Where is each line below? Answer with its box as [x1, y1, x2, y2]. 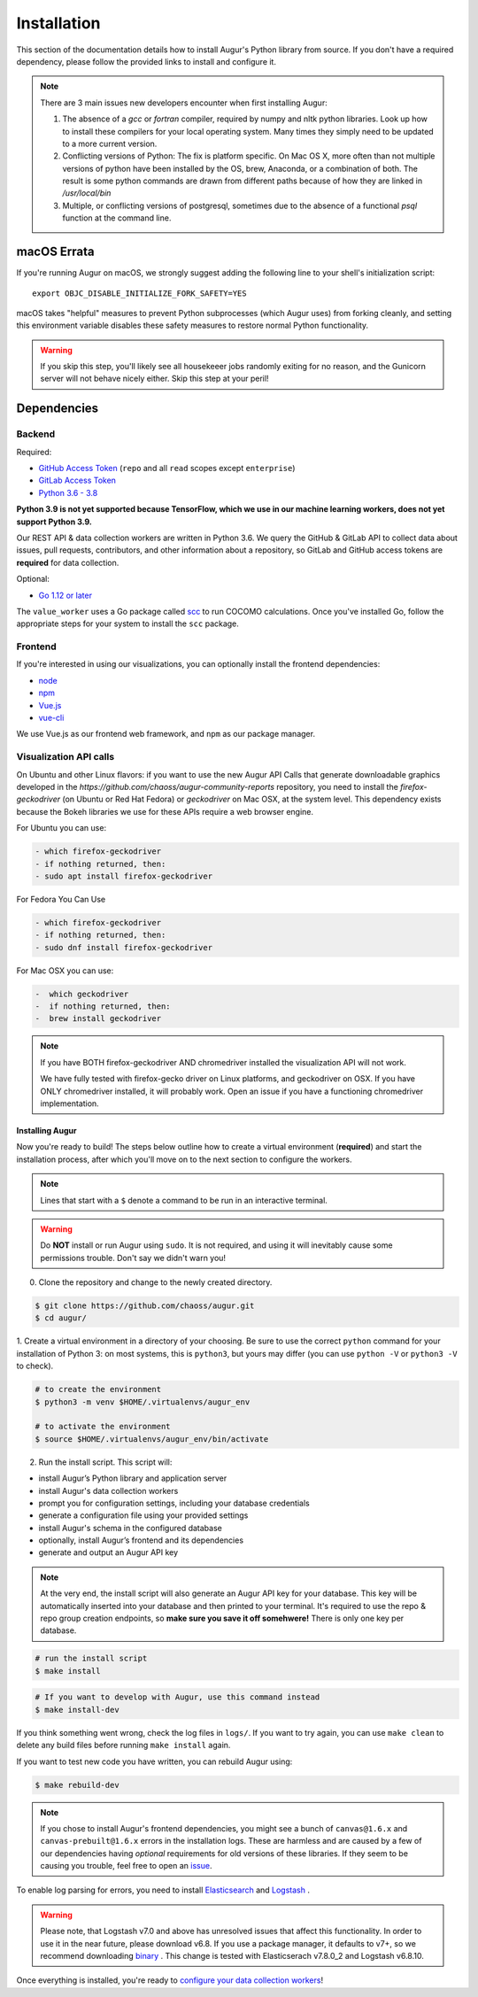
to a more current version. [62, 138, 158, 149]
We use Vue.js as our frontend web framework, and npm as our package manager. [16, 729, 316, 739]
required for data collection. [16, 557, 119, 568]
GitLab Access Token [38, 475, 117, 486]
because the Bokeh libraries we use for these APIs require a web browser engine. [16, 806, 314, 817]
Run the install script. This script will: [38, 1457, 173, 1467]
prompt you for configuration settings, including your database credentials [38, 1498, 310, 1508]
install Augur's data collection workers [38, 1485, 179, 1496]
